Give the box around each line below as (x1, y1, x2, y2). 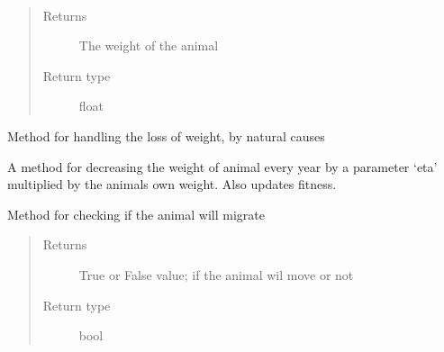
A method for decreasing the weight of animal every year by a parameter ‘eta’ (7, 157, 438, 176)
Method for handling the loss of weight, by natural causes (7, 126, 325, 145)
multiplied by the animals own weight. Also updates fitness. (7, 175, 337, 194)
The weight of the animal (78, 36, 219, 55)
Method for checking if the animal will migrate (7, 204, 265, 223)
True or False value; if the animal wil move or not (78, 265, 354, 284)
